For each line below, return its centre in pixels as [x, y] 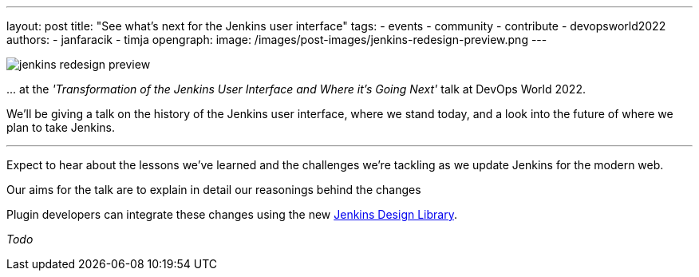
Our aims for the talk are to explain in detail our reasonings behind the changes [214, 190]
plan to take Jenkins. [61, 127]
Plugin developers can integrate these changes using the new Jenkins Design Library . [232, 214]
